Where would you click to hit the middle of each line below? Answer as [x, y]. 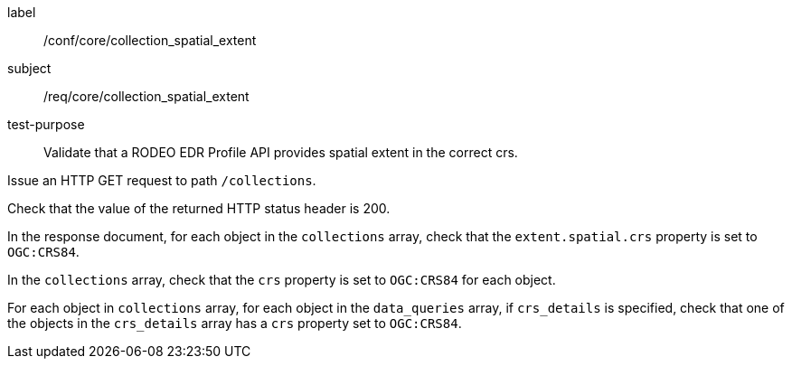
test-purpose [46, 124]
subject [29, 68]
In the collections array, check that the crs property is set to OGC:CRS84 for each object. [282, 280]
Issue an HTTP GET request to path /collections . [162, 180]
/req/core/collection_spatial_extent [146, 96]
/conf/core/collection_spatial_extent [150, 40]
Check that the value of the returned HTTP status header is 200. [199, 208]
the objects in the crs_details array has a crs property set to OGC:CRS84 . [235, 323]
